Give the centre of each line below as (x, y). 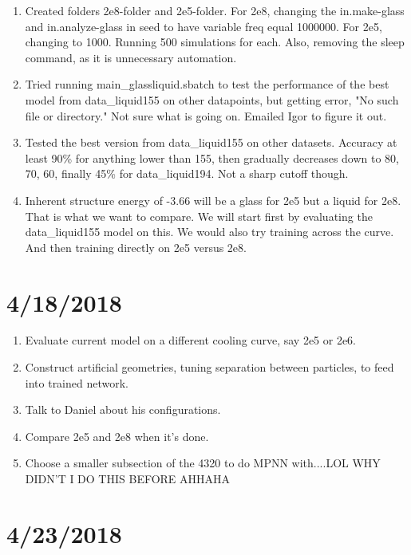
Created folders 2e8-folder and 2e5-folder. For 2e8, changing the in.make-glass (215, 10)
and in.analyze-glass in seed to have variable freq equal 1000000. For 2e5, (204, 26)
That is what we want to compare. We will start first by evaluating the (199, 216)
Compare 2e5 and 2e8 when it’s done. (117, 436)
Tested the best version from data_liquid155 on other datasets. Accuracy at (211, 142)
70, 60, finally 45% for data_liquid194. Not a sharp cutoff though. (187, 173)
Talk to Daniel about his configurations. (123, 409)
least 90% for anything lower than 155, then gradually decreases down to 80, (212, 157)
